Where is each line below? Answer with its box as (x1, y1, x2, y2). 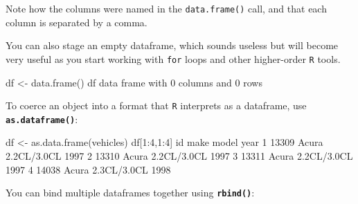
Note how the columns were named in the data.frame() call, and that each (6, 1, 327, 15)
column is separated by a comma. (6, 15, 147, 29)
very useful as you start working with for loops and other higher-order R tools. (6, 51, 341, 66)
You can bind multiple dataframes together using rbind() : (6, 185, 255, 200)
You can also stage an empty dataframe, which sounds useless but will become (6, 38, 339, 53)
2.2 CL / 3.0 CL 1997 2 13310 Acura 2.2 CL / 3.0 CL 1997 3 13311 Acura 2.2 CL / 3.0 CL (6, 149, 353, 163)
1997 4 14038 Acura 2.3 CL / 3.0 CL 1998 (6, 162, 171, 176)
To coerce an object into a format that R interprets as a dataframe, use (6, 98, 307, 113)
